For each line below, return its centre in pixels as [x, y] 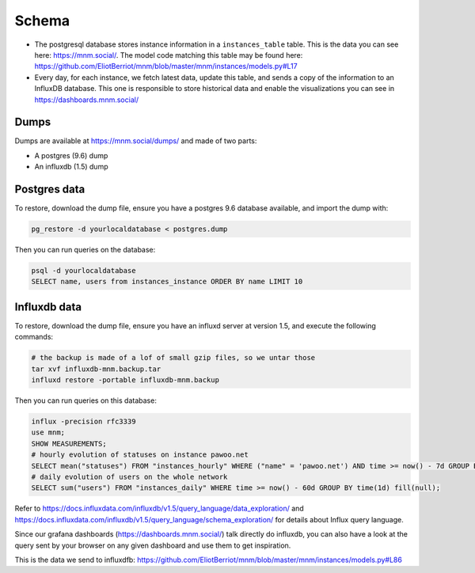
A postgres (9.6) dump [71, 155]
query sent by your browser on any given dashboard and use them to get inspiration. [153, 545]
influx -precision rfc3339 [84, 422]
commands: [34, 337]
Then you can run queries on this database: [86, 400]
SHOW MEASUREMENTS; [69, 444]
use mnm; [48, 433]
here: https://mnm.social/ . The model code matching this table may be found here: [169, 55]
